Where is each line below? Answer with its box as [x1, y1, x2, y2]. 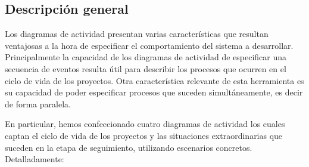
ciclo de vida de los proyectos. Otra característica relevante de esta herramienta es [5, 74, 304, 86]
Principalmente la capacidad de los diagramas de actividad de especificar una [5, 51, 287, 63]
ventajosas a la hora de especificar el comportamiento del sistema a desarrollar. [5, 39, 294, 51]
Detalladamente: [5, 153, 64, 165]
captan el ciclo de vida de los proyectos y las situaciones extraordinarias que [5, 129, 283, 141]
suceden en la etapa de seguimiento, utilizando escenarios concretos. [5, 141, 252, 153]
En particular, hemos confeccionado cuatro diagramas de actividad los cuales [5, 117, 285, 130]
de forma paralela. [5, 97, 71, 110]
